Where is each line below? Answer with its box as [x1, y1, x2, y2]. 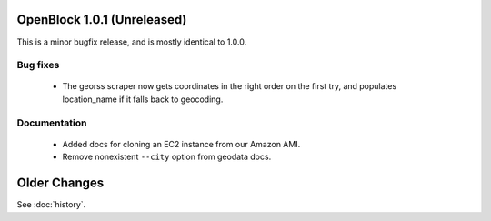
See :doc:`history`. [16, 199, 86, 210]
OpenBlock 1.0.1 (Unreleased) [16, 12, 187, 27]
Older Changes [16, 176, 105, 191]
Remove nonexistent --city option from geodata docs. [62, 151, 272, 163]
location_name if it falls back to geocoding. [62, 94, 224, 105]
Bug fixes [16, 59, 60, 72]
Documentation [16, 116, 87, 129]
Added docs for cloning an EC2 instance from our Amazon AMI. [62, 138, 301, 149]
